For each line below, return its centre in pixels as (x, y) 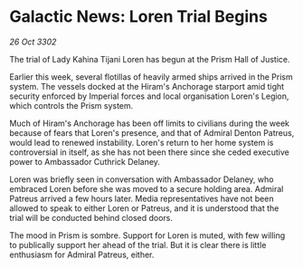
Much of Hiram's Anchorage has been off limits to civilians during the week (149, 123)
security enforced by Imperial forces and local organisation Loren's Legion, (149, 96)
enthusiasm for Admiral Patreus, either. (82, 255)
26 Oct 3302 (33, 42)
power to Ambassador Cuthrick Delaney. (85, 161)
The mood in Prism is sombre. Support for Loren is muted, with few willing (147, 235)
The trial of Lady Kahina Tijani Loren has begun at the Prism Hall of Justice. (150, 59)
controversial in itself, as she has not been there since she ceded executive (149, 152)
